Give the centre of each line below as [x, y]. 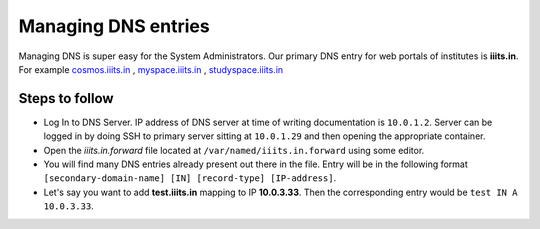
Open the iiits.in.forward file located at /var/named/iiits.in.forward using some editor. [234, 150]
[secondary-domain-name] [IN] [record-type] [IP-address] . [190, 178]
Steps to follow [66, 98]
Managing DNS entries [114, 26]
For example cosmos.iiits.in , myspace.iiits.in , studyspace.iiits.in [151, 69]
